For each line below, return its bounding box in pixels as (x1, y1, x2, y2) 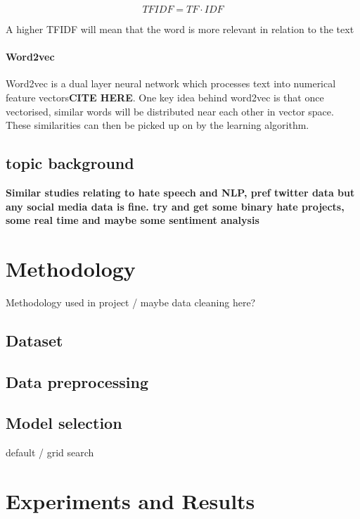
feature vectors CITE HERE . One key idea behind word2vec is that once (6, 89, 324, 104)
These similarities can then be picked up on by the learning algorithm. (6, 118, 309, 132)
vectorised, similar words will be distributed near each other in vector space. (6, 104, 334, 118)
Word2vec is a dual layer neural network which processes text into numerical (6, 76, 336, 91)
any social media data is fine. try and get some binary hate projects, (6, 199, 345, 213)
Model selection (6, 412, 122, 434)
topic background (6, 152, 134, 174)
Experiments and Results (6, 487, 255, 515)
